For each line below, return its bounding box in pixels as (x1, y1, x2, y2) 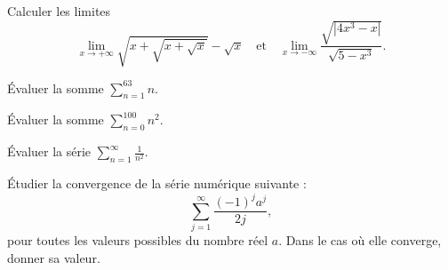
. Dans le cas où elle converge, (278, 230, 442, 249)
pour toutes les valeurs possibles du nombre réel (7, 230, 268, 249)
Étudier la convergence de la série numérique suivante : (7, 174, 307, 193)
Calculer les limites (7, 2, 111, 20)
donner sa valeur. (7, 248, 100, 266)
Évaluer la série (7, 142, 92, 161)
